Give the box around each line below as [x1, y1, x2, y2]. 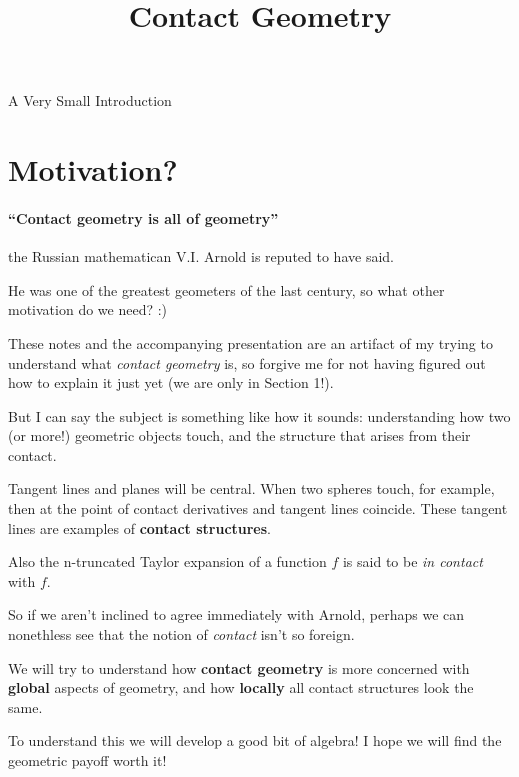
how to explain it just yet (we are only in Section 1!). [8, 372, 334, 393]
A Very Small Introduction [8, 90, 172, 111]
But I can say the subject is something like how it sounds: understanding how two [8, 405, 511, 426]
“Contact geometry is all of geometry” [8, 207, 279, 228]
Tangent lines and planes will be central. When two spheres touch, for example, [8, 478, 495, 499]
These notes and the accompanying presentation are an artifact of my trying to [8, 332, 493, 353]
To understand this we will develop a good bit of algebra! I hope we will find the [8, 730, 502, 751]
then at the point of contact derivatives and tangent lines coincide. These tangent [8, 498, 508, 519]
